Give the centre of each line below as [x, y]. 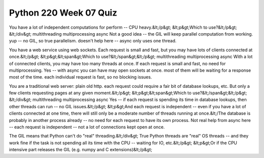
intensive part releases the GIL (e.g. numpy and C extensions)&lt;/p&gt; [81, 150]
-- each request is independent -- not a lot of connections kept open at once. [87, 127]
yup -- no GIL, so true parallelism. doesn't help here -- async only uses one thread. [93, 41]
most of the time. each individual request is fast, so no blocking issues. [80, 77]
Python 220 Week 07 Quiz [63, 13]
